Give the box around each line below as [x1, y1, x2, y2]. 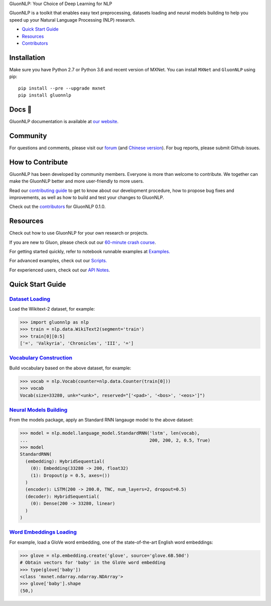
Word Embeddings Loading [9, 529, 77, 536]
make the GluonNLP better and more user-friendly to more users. [9, 178, 144, 184]
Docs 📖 [9, 105, 32, 114]
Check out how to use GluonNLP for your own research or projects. [9, 230, 149, 236]
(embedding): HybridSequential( [25, 458, 105, 464]
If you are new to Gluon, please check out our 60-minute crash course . [9, 239, 156, 245]
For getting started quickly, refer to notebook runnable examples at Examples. [9, 249, 171, 254]
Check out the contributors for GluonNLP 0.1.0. [9, 204, 106, 210]
